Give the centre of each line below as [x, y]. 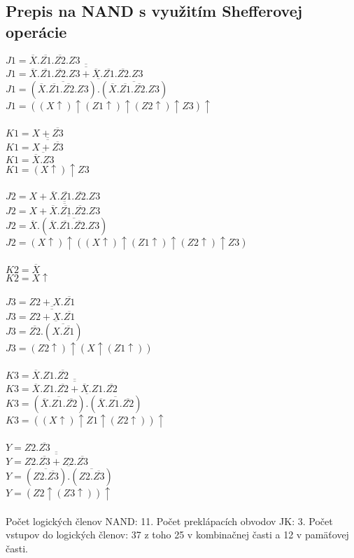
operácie [36, 31]
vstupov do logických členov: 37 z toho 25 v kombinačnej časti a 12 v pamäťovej [177, 535]
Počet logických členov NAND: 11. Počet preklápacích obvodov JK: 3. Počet [169, 521]
